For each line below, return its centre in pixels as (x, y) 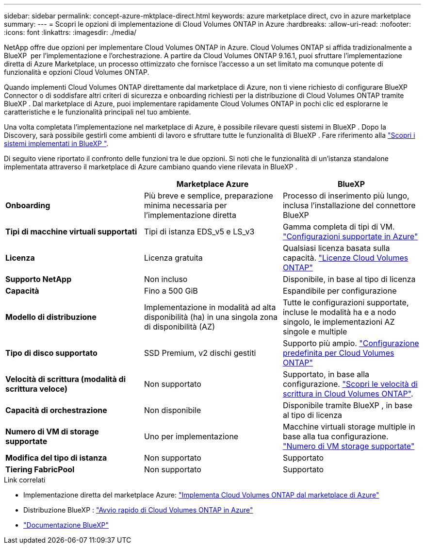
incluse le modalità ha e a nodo (339, 312)
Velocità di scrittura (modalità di (66, 379)
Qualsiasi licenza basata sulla (336, 248)
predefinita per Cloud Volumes (338, 353)
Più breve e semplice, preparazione (208, 196)
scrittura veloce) (36, 389)
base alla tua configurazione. (335, 436)
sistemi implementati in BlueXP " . (56, 143)
